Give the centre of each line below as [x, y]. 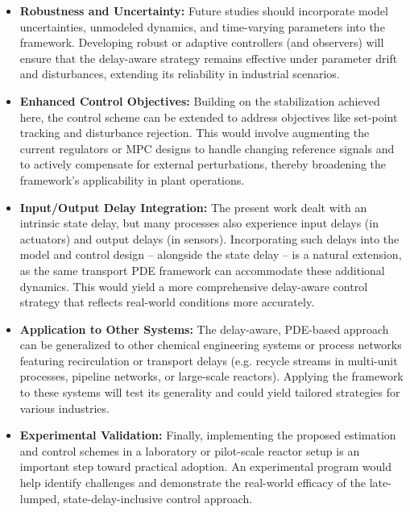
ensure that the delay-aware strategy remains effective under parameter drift [209, 58]
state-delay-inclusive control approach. [158, 498]
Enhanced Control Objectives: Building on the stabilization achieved [200, 100]
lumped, [40, 498]
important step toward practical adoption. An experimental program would [205, 466]
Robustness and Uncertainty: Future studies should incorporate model [204, 10]
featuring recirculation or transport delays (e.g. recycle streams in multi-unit [209, 360]
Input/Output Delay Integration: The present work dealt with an [193, 207]
